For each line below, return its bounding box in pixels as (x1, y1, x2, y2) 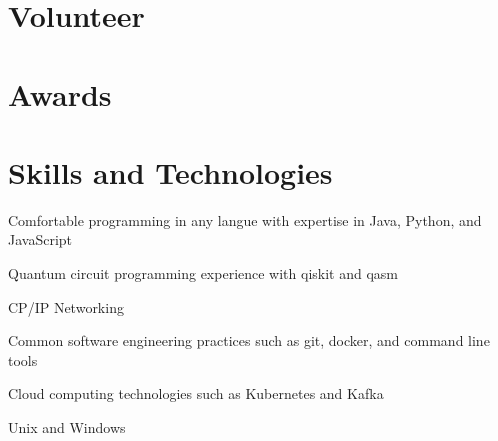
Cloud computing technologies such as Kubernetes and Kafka (8, 383, 384, 404)
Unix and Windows (8, 417, 126, 438)
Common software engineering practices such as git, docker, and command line (8, 330, 490, 351)
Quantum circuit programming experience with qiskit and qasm (8, 263, 398, 284)
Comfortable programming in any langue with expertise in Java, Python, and (8, 209, 482, 230)
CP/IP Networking (8, 296, 124, 317)
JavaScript (8, 229, 73, 250)
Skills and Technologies (8, 151, 333, 192)
